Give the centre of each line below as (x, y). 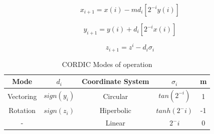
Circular (115, 96)
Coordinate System (115, 81)
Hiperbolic (115, 110)
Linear (115, 123)
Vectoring (22, 96)
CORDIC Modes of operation (107, 64)
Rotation (22, 110)
